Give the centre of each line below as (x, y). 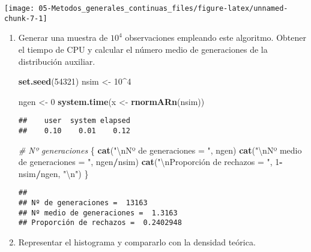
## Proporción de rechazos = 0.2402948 (100, 223)
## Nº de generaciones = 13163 (83, 203)
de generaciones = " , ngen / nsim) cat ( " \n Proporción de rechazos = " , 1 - (150, 162)
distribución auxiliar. (57, 61)
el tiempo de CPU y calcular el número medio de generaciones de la (143, 49)
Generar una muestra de (63, 37)
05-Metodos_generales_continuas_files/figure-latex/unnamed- (163, 8)
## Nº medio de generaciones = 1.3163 (98, 213)
